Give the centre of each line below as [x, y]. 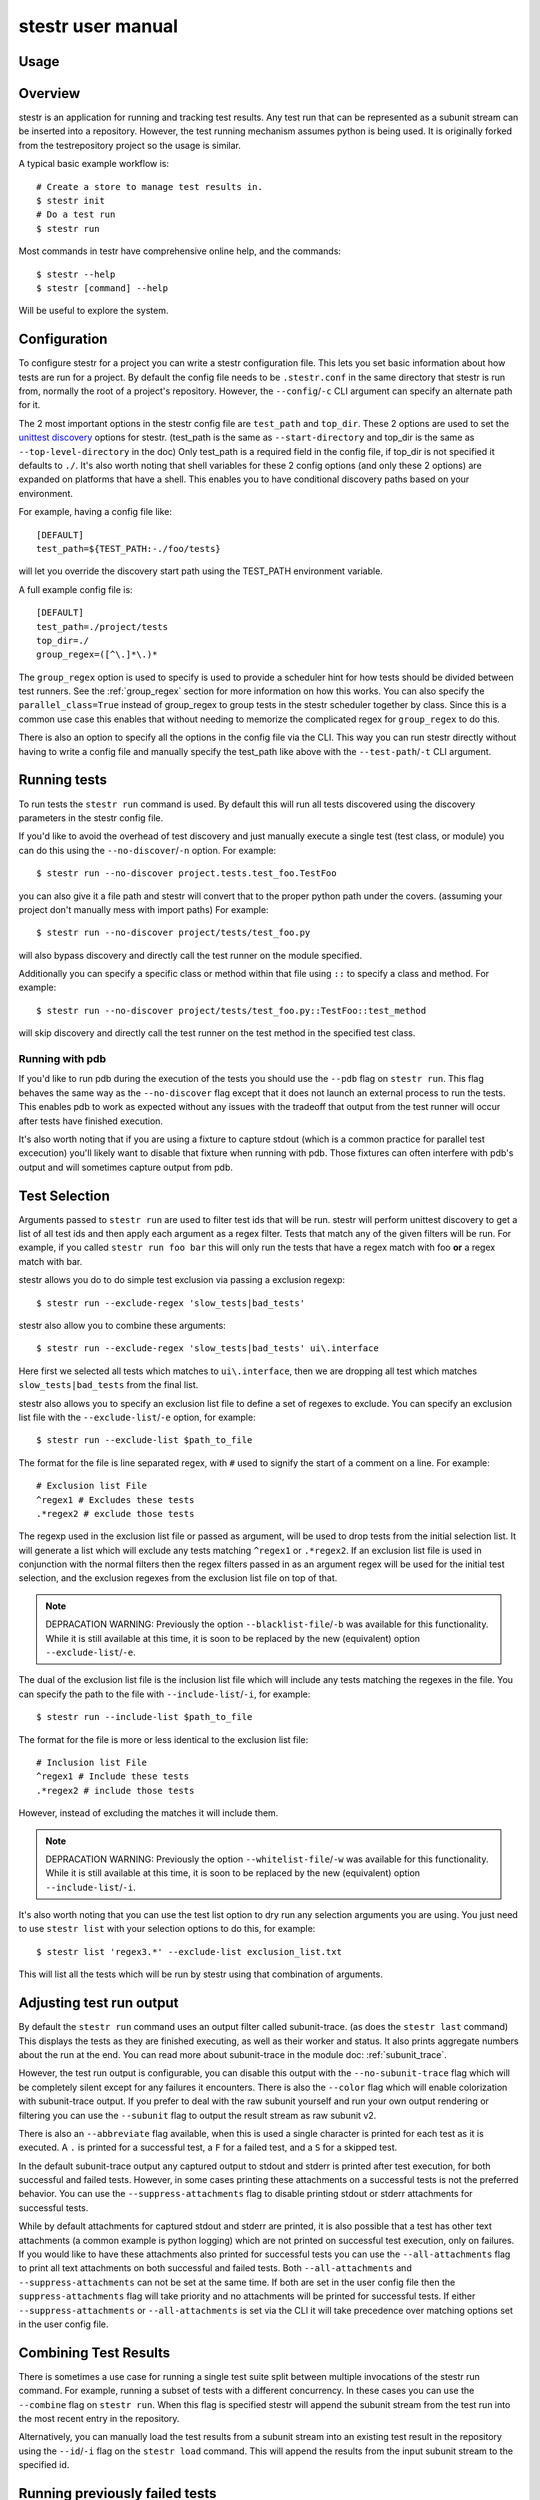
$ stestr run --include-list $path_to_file [144, 1717]
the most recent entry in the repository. [99, 2419]
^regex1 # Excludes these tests [115, 1499]
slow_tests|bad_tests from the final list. [108, 1385]
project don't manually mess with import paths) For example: [143, 909]
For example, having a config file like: [95, 512]
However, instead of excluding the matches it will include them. [148, 1813]
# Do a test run [76, 214]
